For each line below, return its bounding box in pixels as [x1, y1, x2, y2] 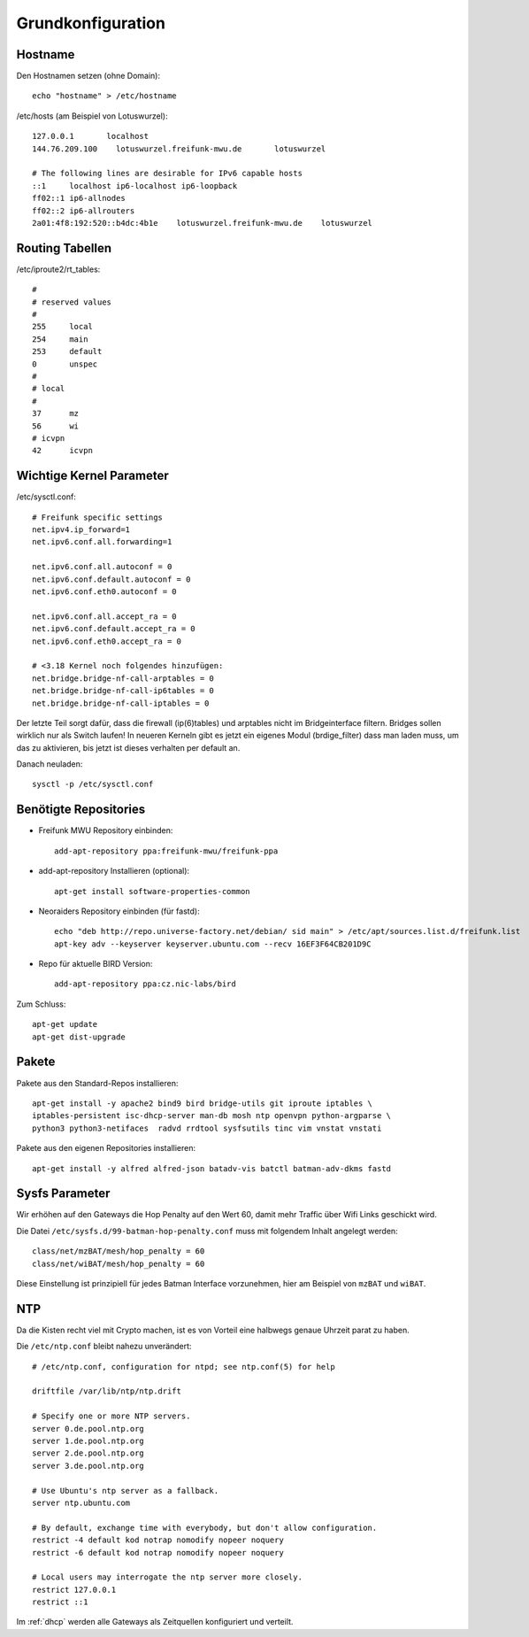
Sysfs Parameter [16, 1186, 111, 1201]
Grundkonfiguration [16, 13, 165, 33]
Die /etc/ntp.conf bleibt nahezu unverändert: [16, 1341, 192, 1352]
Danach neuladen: [16, 759, 83, 769]
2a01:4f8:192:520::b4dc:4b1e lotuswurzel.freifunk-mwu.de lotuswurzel [32, 218, 373, 228]
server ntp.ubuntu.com [32, 1497, 131, 1508]
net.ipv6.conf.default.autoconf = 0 [32, 574, 191, 584]
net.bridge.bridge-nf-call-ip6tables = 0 [32, 686, 214, 696]
